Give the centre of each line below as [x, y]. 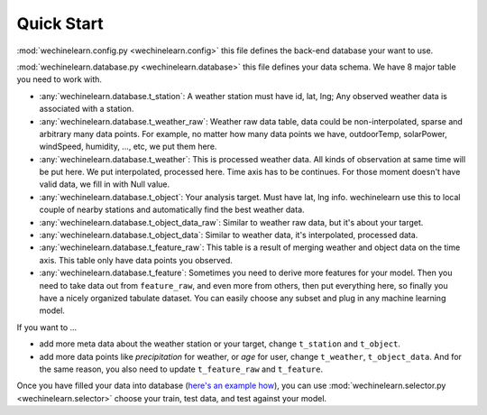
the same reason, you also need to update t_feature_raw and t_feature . [181, 369]
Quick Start [60, 23]
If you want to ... [47, 327]
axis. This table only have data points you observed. [136, 260]
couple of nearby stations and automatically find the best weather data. [172, 210]
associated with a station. [87, 109]
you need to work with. [60, 79]
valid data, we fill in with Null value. [105, 184]
